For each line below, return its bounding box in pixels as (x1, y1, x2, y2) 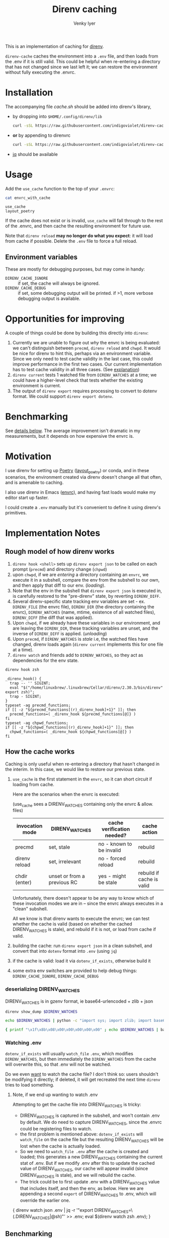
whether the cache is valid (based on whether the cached (12, 921, 132, 927)
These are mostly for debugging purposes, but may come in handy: (5, 266, 145, 272)
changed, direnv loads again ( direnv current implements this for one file (12, 641, 163, 647)
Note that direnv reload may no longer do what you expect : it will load (5, 233, 153, 239)
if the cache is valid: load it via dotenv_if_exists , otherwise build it (12, 958, 151, 964)
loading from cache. (12, 781, 54, 787)
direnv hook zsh (5, 667, 39, 672)
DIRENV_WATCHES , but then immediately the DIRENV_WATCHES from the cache (5, 1056, 156, 1062)
